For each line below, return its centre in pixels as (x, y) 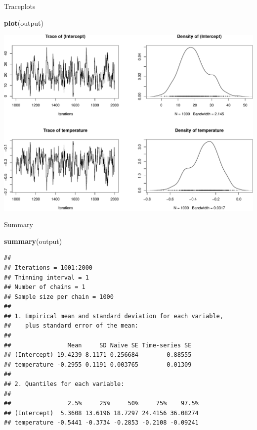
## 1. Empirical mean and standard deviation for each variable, (114, 316)
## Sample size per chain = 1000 (59, 297)
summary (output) (33, 241)
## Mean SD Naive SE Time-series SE (98, 345)
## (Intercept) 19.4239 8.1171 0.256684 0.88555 (98, 355)
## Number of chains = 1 (45, 287)
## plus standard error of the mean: (71, 326)
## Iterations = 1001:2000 (48, 267)
